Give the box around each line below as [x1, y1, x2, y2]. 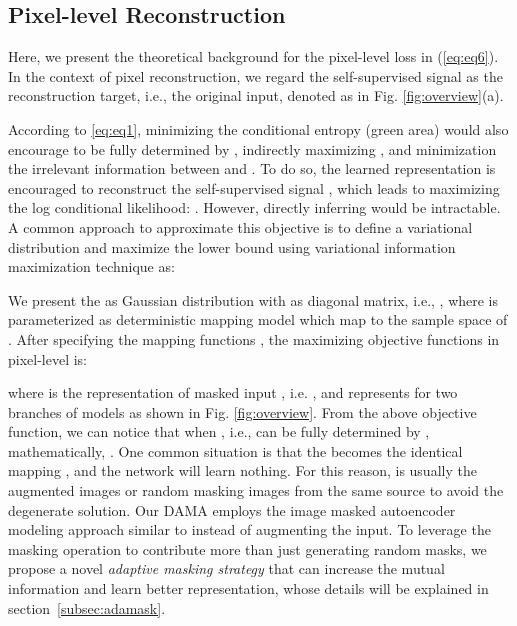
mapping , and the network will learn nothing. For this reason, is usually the [8, 460, 477, 481]
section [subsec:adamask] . [8, 597, 166, 618]
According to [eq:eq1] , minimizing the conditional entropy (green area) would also [8, 118, 509, 139]
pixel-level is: [8, 348, 88, 369]
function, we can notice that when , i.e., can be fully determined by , [8, 421, 430, 442]
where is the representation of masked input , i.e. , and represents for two [8, 382, 458, 403]
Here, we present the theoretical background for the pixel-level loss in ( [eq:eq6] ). [8, 46, 499, 67]
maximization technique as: [8, 256, 175, 277]
